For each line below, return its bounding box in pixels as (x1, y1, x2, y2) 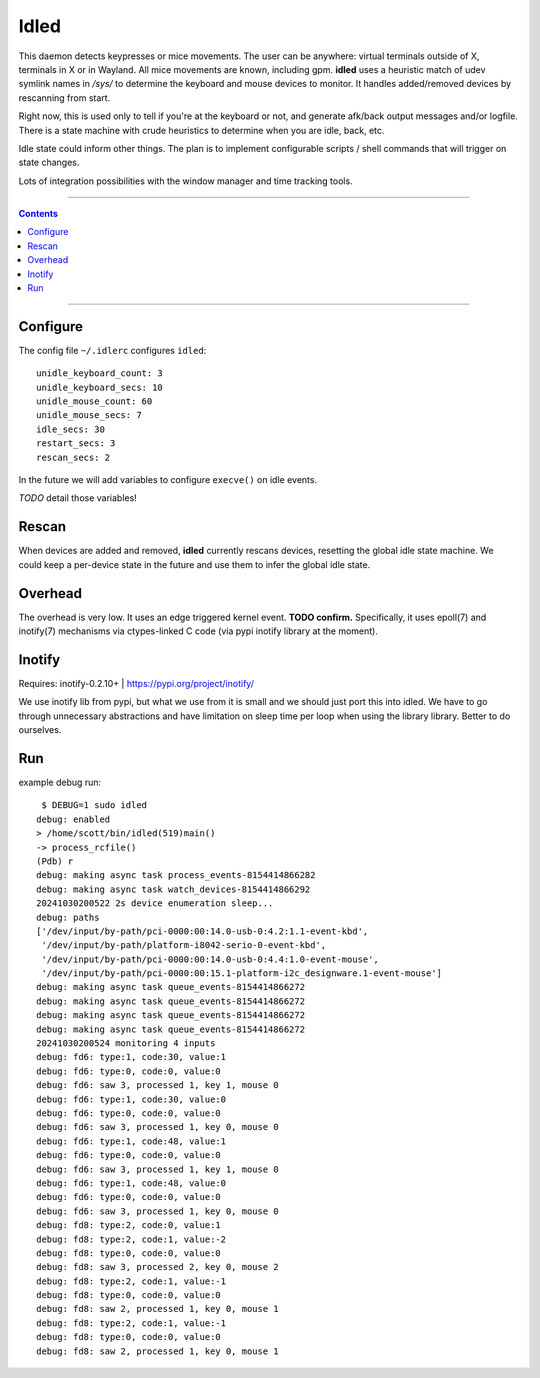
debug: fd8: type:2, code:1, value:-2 (36, 1233, 227, 1245)
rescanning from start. (18, 91, 111, 104)
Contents (18, 208, 59, 220)
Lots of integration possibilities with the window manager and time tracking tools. (18, 175, 354, 187)
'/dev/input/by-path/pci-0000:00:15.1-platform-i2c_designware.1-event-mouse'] (41, 968, 443, 979)
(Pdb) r (36, 855, 74, 867)
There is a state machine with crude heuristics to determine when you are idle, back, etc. (18, 124, 385, 136)
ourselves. (18, 724, 62, 736)
